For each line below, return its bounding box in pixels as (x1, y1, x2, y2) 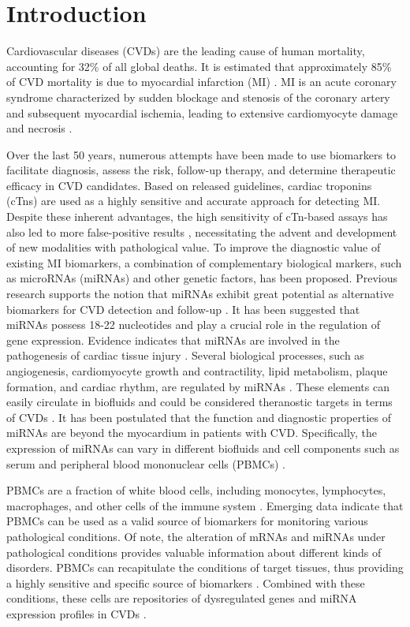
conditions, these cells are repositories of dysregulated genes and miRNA (6, 590, 357, 606)
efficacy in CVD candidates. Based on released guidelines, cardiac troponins (6, 177, 372, 193)
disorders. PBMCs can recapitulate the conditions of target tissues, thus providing (6, 559, 404, 576)
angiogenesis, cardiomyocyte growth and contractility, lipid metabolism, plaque (6, 363, 388, 379)
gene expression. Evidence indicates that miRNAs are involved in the (6, 331, 340, 348)
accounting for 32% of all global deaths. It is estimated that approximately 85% (6, 58, 392, 74)
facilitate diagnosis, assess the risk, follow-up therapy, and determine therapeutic (6, 162, 396, 178)
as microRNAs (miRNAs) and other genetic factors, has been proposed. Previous (6, 270, 397, 286)
